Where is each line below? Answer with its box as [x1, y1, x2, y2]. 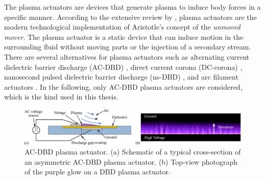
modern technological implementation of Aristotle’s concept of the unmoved [4, 21, 240, 32]
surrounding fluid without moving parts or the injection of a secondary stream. [4, 41, 251, 52]
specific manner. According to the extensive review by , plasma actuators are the [4, 11, 257, 22]
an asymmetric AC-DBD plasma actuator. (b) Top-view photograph [25, 156, 237, 167]
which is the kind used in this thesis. [4, 91, 118, 102]
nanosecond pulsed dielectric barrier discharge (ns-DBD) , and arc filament [4, 71, 238, 82]
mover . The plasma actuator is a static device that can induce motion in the [4, 31, 244, 42]
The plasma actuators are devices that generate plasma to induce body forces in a [4, 2, 261, 12]
